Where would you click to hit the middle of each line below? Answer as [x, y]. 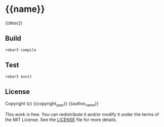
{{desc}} [14, 23]
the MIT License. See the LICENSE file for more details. [61, 120]
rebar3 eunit [19, 76]
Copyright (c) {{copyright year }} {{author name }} [52, 104]
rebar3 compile [21, 50]
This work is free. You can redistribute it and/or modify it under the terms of [82, 115]
